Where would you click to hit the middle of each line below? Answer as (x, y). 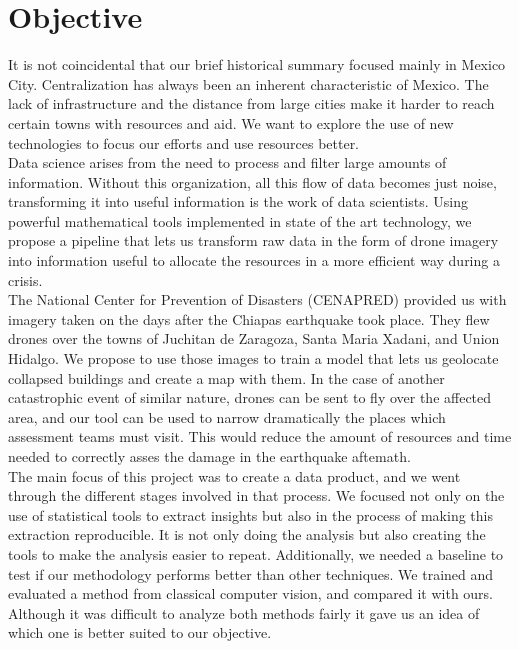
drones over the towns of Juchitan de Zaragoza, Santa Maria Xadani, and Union (254, 338)
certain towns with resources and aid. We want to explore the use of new (231, 122)
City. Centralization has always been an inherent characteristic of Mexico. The (248, 83)
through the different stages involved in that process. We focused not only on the (256, 495)
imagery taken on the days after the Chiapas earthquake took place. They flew (249, 318)
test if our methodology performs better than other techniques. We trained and (251, 573)
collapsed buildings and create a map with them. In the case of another (226, 377)
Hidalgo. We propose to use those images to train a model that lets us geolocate (253, 358)
